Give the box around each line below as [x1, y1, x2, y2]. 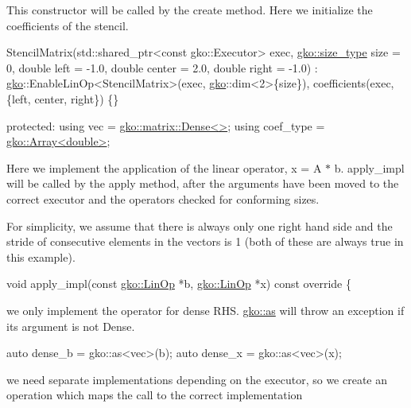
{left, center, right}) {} [6, 90, 119, 107]
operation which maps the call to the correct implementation [6, 387, 303, 403]
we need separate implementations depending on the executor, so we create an [6, 371, 388, 387]
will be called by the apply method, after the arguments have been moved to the [6, 175, 399, 192]
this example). [6, 248, 76, 265]
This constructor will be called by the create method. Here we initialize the [6, 2, 373, 17]
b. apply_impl [334, 159, 405, 176]
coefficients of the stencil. [6, 17, 129, 33]
